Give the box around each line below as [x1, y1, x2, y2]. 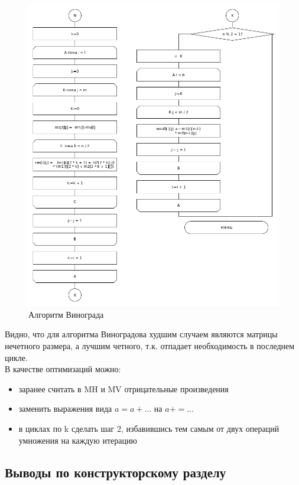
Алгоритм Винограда [28, 308, 104, 320]
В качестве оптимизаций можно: [5, 363, 121, 375]
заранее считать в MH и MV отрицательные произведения [18, 382, 229, 395]
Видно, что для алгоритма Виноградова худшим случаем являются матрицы [5, 328, 278, 340]
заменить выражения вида [18, 402, 112, 415]
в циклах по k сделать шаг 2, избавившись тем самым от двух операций [18, 422, 279, 434]
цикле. [5, 351, 28, 363]
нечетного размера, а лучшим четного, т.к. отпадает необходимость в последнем [5, 340, 295, 351]
